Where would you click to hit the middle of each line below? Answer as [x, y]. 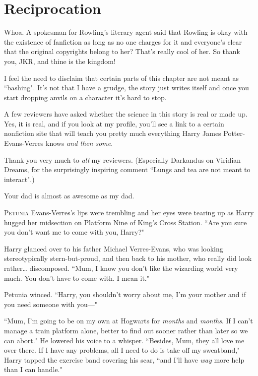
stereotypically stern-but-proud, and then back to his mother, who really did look [128, 258]
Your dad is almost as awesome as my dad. [69, 196]
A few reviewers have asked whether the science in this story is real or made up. [126, 114]
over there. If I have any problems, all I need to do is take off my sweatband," [122, 350]
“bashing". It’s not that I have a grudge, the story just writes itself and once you [127, 88]
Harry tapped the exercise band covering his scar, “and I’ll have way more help [124, 359]
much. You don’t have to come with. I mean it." [77, 278]
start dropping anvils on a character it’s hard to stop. [85, 97]
